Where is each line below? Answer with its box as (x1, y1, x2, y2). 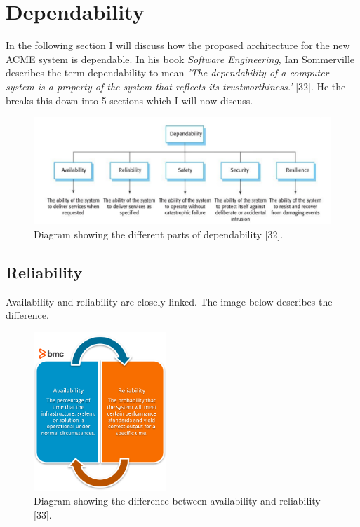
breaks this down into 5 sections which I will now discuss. (6, 93, 253, 107)
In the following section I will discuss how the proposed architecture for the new (6, 38, 350, 53)
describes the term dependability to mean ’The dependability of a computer (6, 65, 329, 80)
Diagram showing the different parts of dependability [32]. (34, 226, 284, 241)
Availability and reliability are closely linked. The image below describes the (6, 294, 333, 308)
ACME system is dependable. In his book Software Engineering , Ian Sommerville (6, 51, 354, 66)
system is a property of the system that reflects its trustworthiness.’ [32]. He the (6, 78, 346, 93)
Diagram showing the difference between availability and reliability (34, 493, 321, 508)
